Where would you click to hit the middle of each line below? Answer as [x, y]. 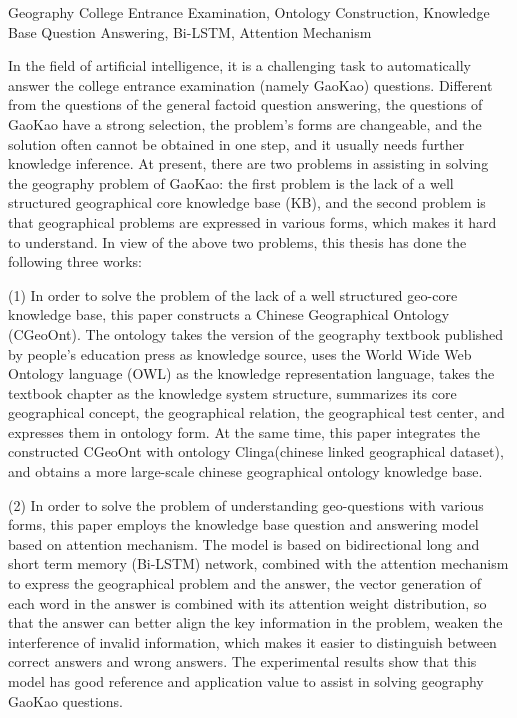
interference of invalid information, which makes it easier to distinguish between [252, 641]
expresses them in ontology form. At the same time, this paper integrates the [244, 431]
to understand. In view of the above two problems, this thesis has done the [237, 241]
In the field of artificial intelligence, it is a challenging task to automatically [239, 65]
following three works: [75, 261]
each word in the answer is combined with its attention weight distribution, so [247, 602]
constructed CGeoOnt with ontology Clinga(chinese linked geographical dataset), [256, 451]
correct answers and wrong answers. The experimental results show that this [242, 661]
